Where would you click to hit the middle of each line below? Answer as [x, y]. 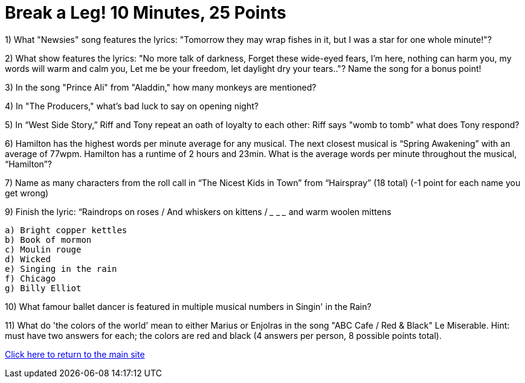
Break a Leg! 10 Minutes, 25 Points [146, 13]
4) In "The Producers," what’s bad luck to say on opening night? [132, 106]
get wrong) [27, 193]
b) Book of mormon [48, 240]
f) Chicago [31, 278]
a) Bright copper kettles [66, 230]
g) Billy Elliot [43, 288]
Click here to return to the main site [75, 354]
